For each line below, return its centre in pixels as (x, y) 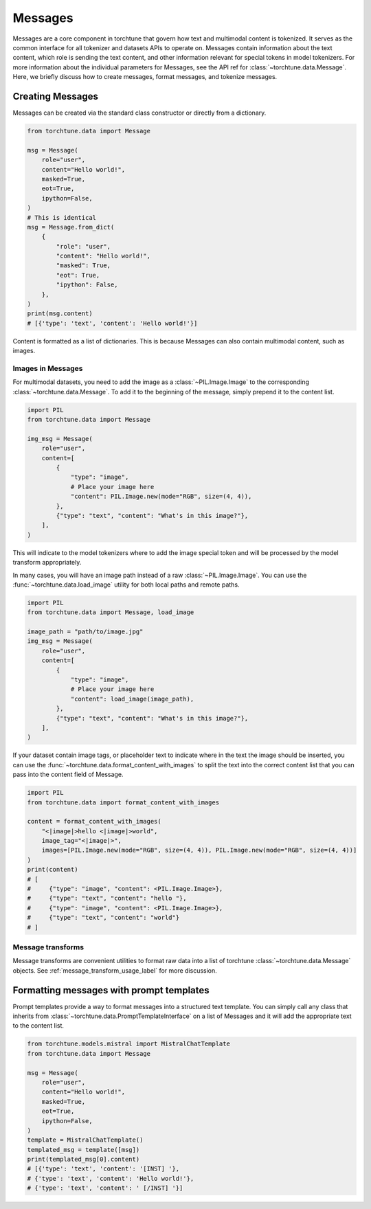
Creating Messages (56, 96)
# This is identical (61, 217)
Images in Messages (48, 368)
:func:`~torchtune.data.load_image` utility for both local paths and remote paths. (126, 585)
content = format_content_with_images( (94, 822)
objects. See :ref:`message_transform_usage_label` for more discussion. (115, 970)
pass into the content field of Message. (68, 775)
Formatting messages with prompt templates (111, 990)
